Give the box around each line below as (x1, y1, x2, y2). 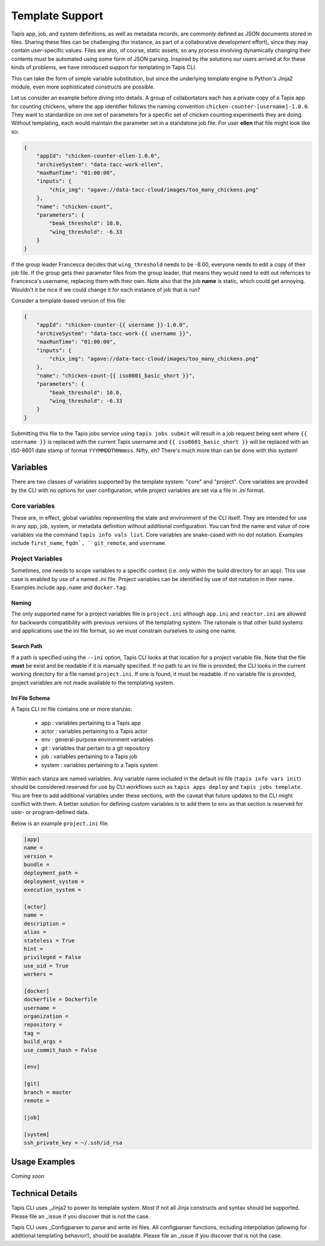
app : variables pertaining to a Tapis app (41, 719, 141, 726)
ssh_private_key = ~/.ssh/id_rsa (23, 1139, 123, 1146)
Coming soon (11, 1173, 45, 1180)
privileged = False (23, 954, 81, 961)
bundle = (23, 861, 50, 868)
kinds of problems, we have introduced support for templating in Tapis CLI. (11, 64, 197, 71)
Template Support (11, 9, 104, 22)
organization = (23, 1013, 69, 1020)
